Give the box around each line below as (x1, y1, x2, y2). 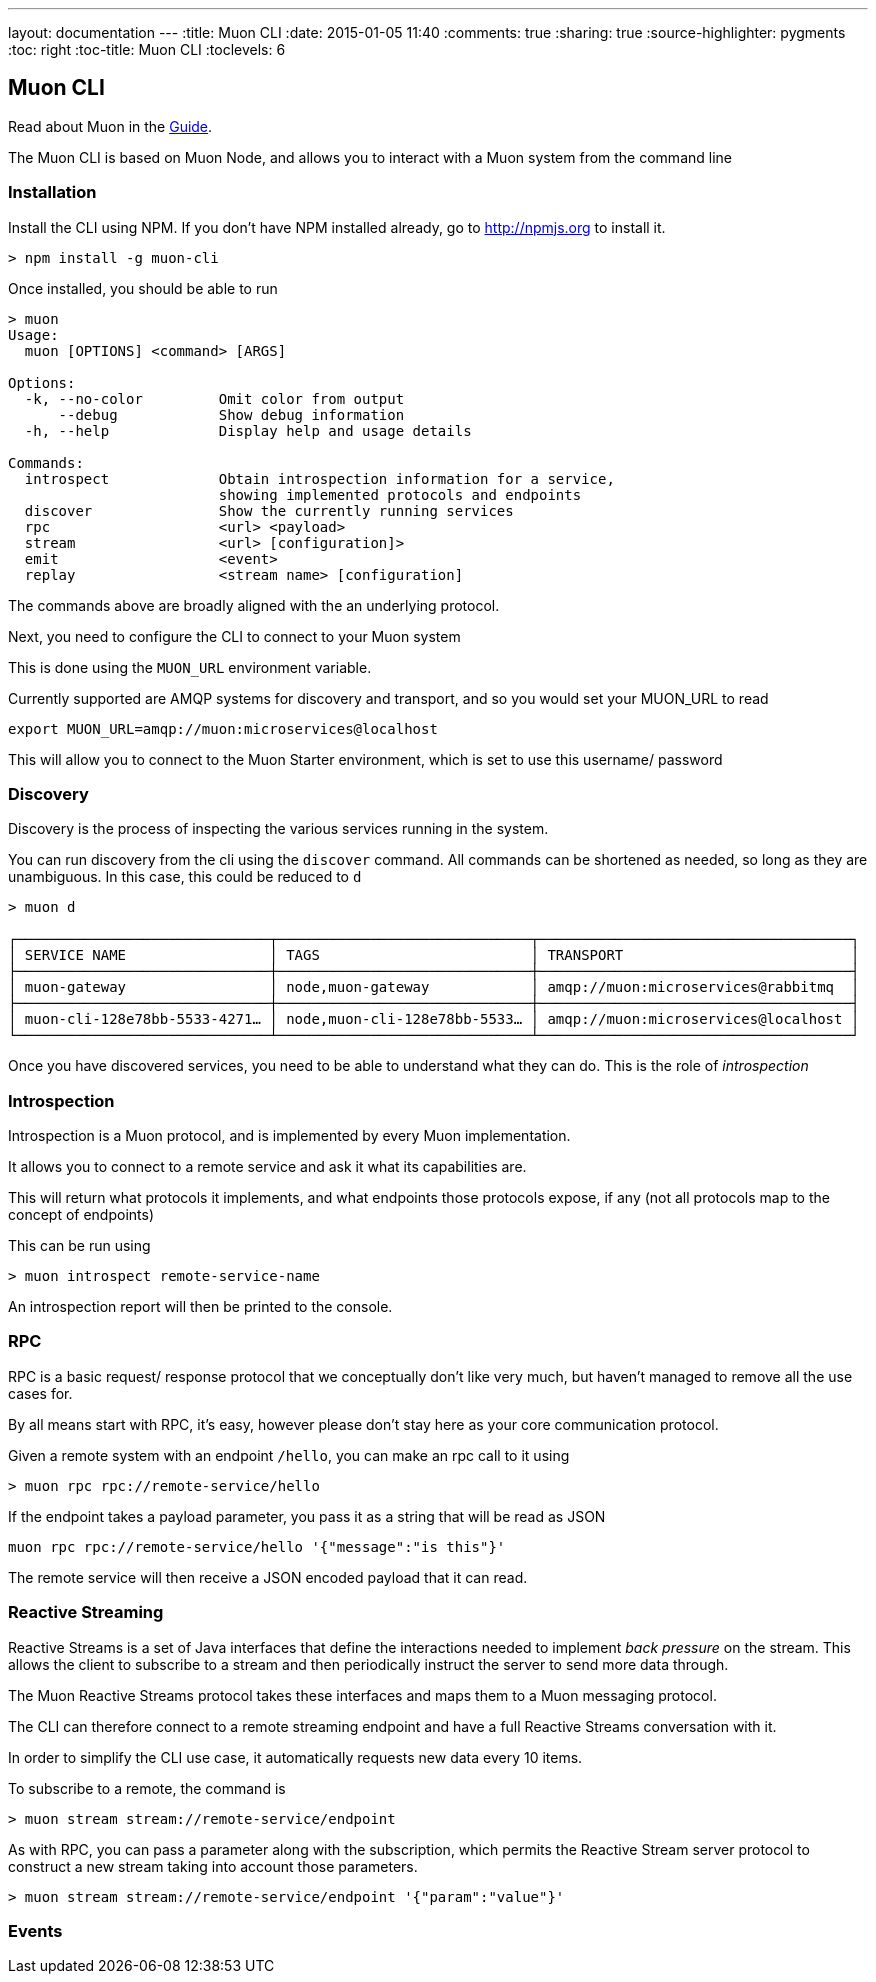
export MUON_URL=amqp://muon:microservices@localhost (8, 720, 438, 737)
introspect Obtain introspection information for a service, (24, 470, 615, 487)
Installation (8, 182, 97, 203)
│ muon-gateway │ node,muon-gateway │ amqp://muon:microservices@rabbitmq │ (8, 979, 860, 996)
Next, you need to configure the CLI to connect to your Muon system (8, 627, 461, 645)
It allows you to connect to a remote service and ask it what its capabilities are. (8, 1158, 527, 1176)
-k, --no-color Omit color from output (24, 390, 405, 407)
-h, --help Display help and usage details (24, 422, 472, 439)
